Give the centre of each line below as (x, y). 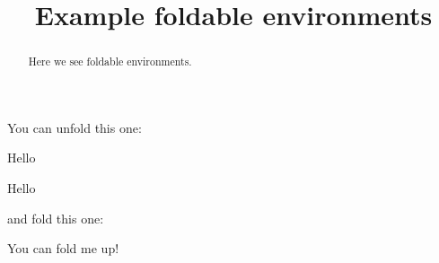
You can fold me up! (63, 248)
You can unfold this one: (75, 127)
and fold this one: (56, 218)
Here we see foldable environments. (110, 61)
